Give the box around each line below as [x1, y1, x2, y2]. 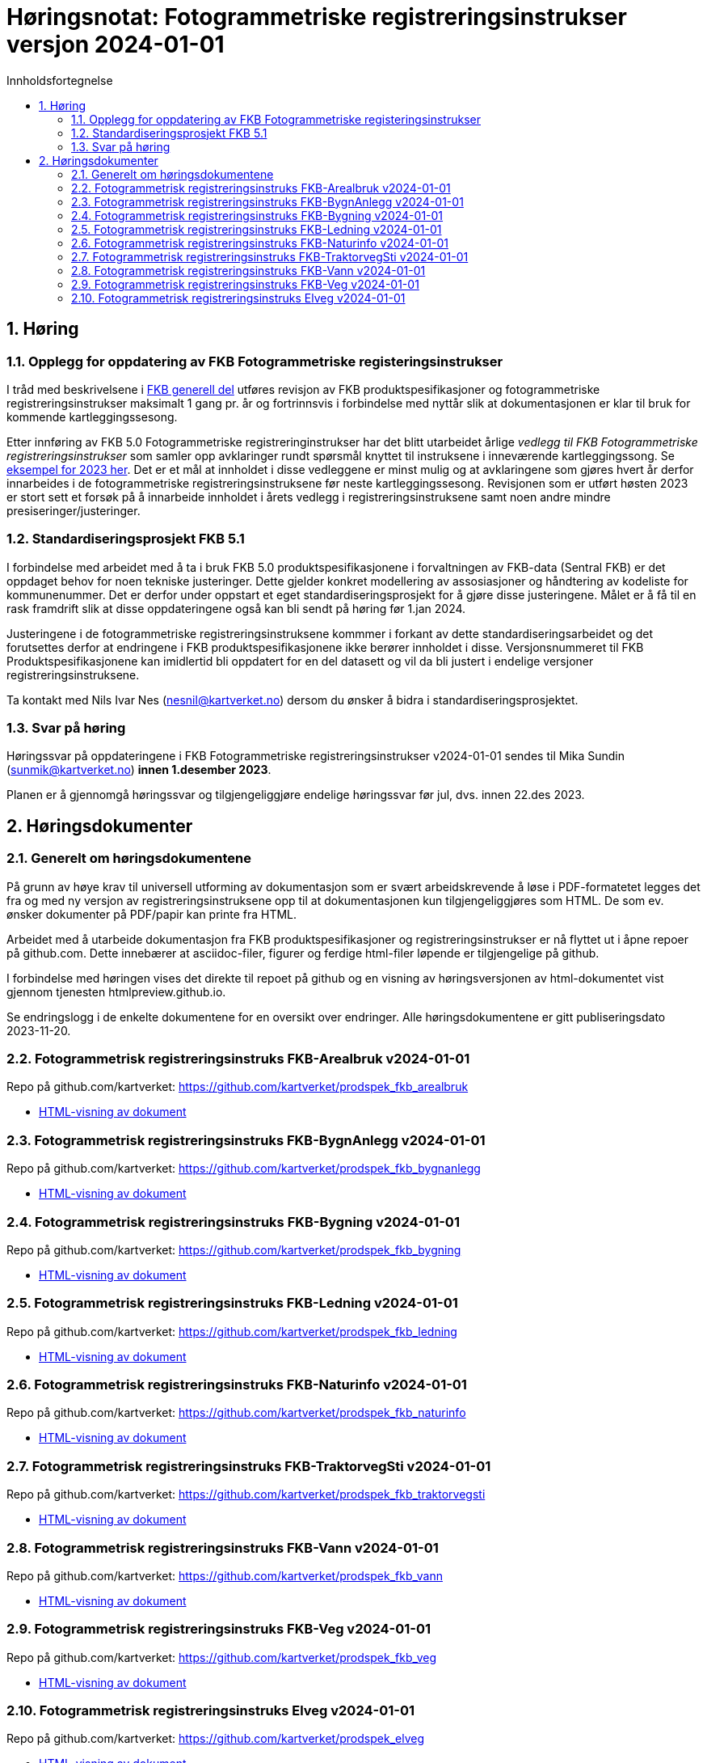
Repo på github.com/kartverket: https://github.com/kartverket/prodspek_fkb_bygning [6, 1242, 461, 1257]
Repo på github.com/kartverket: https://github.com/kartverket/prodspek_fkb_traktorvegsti [6, 1487, 486, 1502]
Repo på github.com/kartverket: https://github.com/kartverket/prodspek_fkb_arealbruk [6, 1080, 469, 1094]
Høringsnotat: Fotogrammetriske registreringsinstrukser [6, 3, 627, 31]
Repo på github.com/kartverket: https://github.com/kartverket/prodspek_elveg [6, 1731, 424, 1746]
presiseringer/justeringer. [6, 503, 141, 518]
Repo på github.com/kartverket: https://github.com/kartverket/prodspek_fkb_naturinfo [6, 1406, 466, 1420]
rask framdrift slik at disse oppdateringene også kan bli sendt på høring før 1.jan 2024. [6, 601, 466, 615]
